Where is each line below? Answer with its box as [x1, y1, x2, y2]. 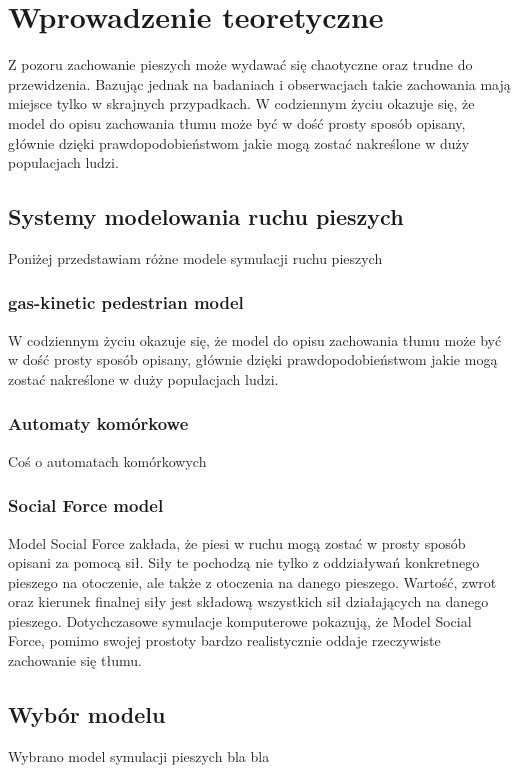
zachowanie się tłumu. [8, 650, 142, 671]
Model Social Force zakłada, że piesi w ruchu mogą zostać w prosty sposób [8, 532, 466, 553]
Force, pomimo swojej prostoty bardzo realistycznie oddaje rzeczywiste [8, 630, 441, 651]
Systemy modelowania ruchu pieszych [8, 201, 404, 232]
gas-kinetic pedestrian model [8, 290, 244, 315]
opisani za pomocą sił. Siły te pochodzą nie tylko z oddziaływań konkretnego [8, 552, 480, 573]
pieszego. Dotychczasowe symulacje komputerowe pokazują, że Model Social [8, 610, 472, 631]
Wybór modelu [8, 699, 166, 730]
